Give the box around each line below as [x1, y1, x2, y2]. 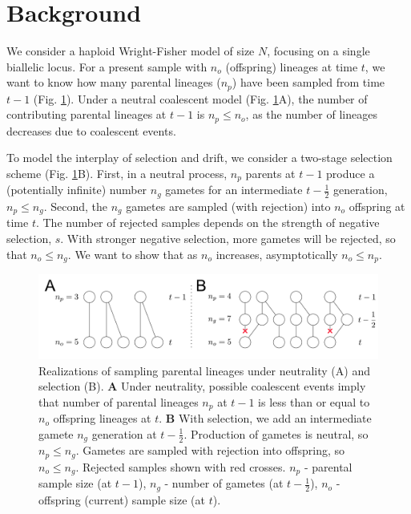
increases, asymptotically [216, 245, 338, 262]
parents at [245, 165, 296, 181]
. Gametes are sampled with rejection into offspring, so [75, 442, 345, 459]
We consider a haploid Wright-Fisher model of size [6, 42, 255, 59]
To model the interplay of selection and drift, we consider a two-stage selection [6, 149, 393, 166]
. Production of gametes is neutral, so [183, 425, 369, 442]
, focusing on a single [267, 42, 370, 59]
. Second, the [43, 197, 107, 214]
